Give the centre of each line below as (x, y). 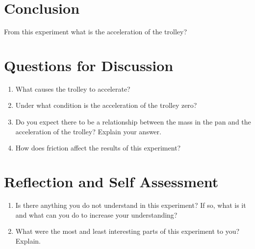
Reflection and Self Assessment (111, 181)
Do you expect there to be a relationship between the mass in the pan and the (133, 122)
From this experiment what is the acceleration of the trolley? (96, 32)
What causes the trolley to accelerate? (73, 88)
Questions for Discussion (89, 65)
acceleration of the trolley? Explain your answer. (88, 131)
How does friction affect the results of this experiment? (98, 148)
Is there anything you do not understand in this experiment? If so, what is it (131, 205)
